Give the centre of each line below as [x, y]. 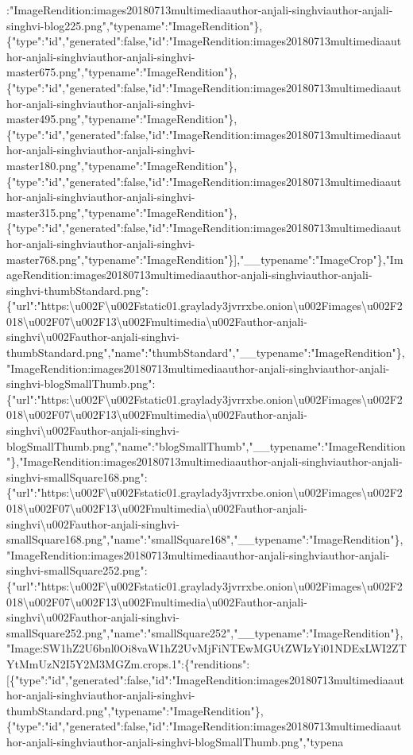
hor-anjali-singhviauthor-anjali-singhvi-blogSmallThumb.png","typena [175, 741]
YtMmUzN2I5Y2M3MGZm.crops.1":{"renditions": [128, 663]
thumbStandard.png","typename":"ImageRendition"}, [135, 710]
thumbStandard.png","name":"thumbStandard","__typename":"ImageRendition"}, [206, 352]
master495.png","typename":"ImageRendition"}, [122, 119]
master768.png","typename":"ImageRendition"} [120, 259]
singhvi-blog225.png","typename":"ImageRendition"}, [135, 25]
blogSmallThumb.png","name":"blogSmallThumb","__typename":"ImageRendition [206, 445]
